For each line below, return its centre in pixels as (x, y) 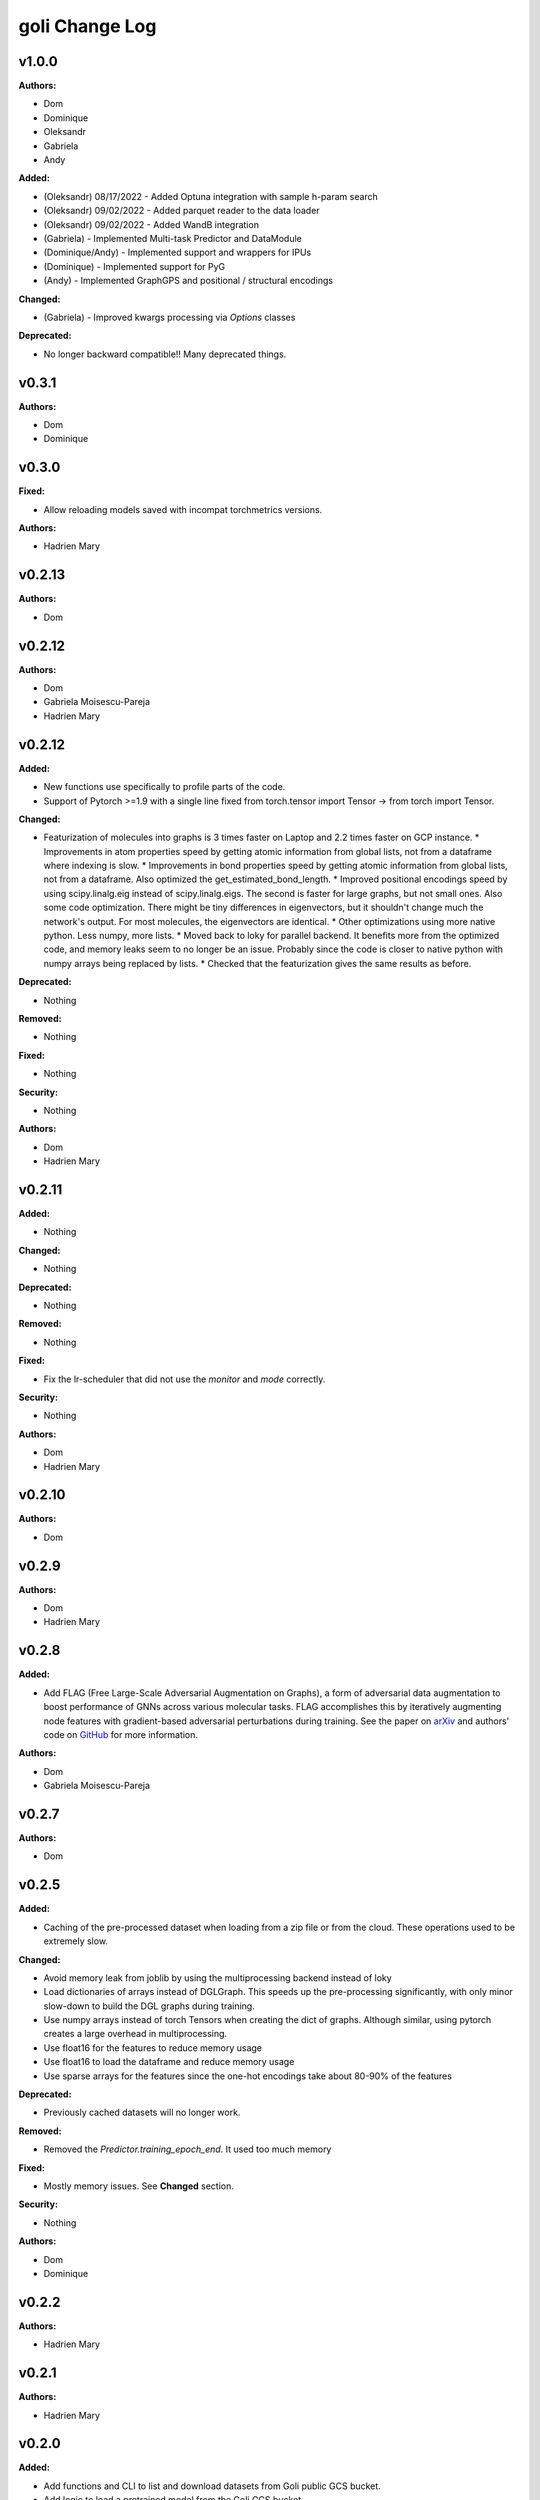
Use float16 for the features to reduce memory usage (152, 2047)
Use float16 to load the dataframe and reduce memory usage (169, 2062)
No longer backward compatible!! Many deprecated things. (165, 354)
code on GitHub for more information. (121, 1734)
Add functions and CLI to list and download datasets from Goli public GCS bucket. (212, 2486)
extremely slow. (76, 1941)
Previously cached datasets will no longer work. (142, 2112)
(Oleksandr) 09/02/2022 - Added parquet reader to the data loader (181, 211)
